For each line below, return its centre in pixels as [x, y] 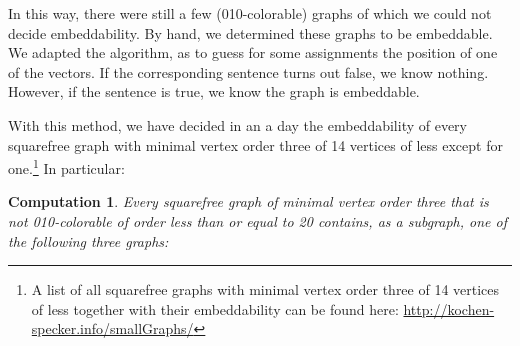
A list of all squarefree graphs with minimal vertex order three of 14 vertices [265, 289]
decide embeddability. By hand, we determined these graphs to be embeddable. [250, 32]
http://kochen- [449, 308]
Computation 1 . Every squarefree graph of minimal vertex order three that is [248, 201]
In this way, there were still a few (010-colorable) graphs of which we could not [250, 13]
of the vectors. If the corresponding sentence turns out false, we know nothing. [248, 71]
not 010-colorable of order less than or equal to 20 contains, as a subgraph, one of [258, 221]
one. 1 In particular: [66, 166]
